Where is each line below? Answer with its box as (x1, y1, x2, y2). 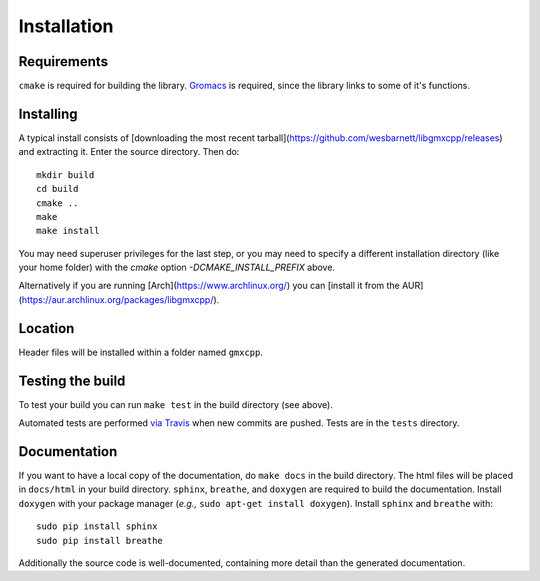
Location (18, 320, 75, 337)
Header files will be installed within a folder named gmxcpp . (18, 346, 264, 358)
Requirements (18, 53, 109, 70)
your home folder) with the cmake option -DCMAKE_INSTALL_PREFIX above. (18, 261, 335, 274)
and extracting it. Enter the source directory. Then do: (18, 146, 240, 158)
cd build (36, 183, 79, 195)
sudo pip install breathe (36, 535, 164, 546)
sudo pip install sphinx (36, 521, 158, 532)
